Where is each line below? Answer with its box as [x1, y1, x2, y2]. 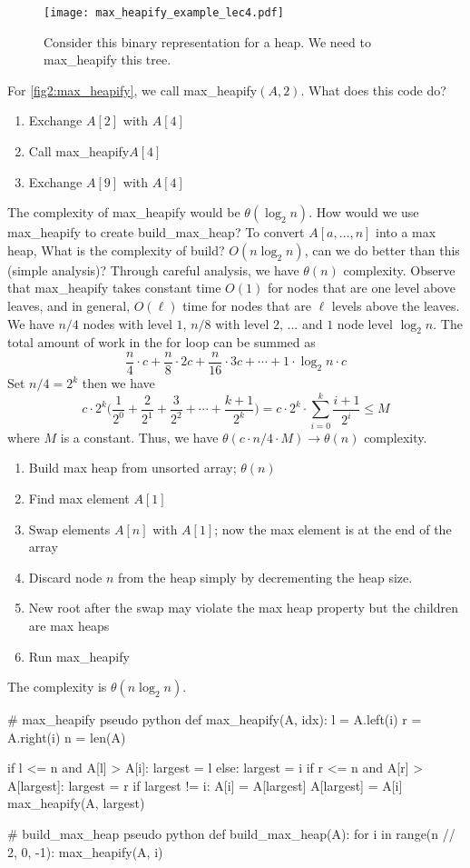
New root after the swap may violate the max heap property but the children [28, 598, 458, 617]
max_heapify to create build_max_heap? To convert [7, 223, 305, 242]
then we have [82, 374, 155, 393]
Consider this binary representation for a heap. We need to [44, 32, 371, 51]
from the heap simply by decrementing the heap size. [117, 567, 413, 586]
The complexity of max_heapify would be [7, 203, 240, 222]
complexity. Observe [343, 260, 455, 279]
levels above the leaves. [331, 296, 460, 314]
